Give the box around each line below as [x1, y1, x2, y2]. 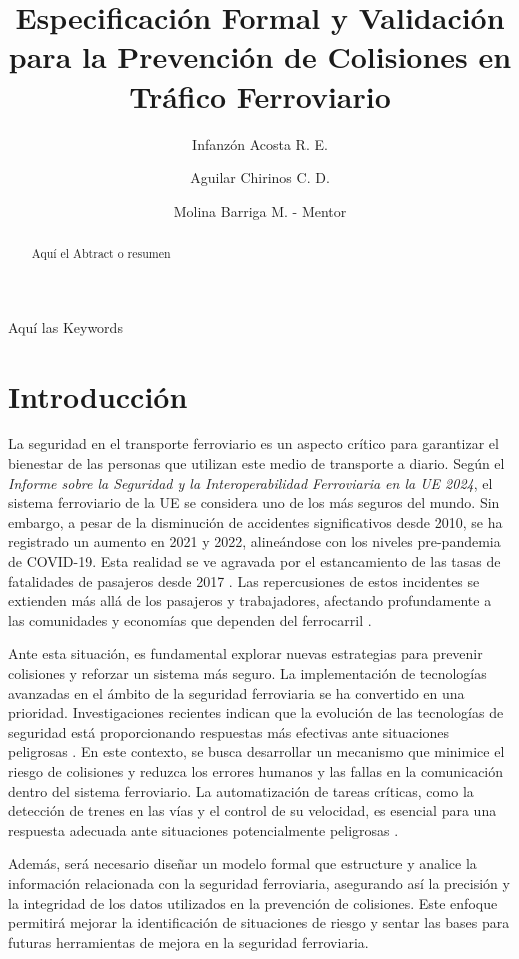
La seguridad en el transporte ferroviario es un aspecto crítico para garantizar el [8, 433, 499, 454]
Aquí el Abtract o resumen [31, 245, 171, 262]
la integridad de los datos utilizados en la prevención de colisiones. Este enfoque [8, 892, 498, 913]
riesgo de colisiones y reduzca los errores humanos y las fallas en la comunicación [8, 760, 504, 781]
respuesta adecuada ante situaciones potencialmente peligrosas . [8, 819, 399, 840]
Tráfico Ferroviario [129, 75, 391, 116]
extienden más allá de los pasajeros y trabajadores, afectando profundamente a [8, 590, 492, 611]
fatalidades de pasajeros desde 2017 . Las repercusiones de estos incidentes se [8, 570, 480, 591]
